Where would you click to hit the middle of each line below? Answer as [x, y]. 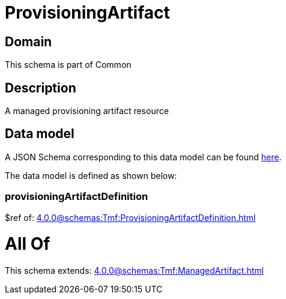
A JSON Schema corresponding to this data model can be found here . [143, 157]
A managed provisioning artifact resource [87, 111]
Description [41, 88]
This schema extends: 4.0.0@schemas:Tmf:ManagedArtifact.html [134, 271]
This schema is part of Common [68, 65]
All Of [28, 244]
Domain [29, 41]
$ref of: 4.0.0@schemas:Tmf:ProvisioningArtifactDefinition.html [130, 217]
